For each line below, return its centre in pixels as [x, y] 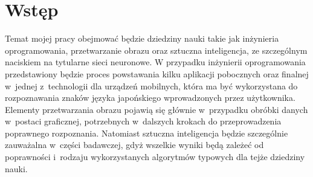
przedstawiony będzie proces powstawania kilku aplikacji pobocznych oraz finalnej [157, 73]
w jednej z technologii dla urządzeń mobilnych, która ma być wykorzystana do [151, 85]
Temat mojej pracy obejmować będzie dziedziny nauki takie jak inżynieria [142, 38]
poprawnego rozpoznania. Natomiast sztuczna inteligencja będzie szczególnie [147, 133]
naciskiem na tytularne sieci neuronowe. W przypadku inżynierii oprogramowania [155, 62]
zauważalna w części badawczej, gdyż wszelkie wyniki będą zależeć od [134, 145]
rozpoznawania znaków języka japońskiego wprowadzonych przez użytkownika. [150, 98]
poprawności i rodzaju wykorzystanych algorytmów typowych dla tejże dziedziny [155, 157]
